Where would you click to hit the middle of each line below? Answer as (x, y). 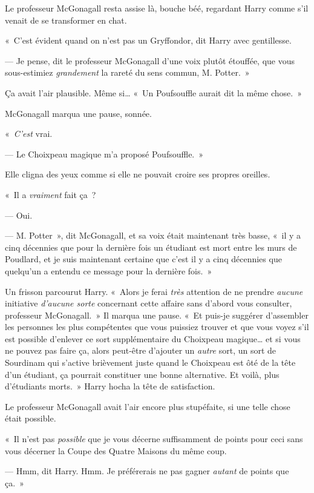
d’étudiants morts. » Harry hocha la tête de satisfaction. (110, 386)
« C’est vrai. (29, 134)
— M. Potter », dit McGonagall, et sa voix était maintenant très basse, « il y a (153, 235)
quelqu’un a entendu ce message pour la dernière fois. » (109, 270)
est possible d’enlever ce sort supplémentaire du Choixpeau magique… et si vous (153, 338)
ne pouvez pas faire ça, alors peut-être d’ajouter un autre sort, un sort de (141, 350)
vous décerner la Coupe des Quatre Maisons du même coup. (116, 450)
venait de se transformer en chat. (66, 20)
